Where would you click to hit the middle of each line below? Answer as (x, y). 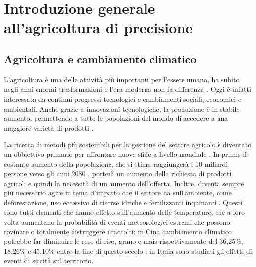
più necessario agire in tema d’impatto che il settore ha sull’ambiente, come (118, 193)
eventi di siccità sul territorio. (49, 260)
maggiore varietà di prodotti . (49, 128)
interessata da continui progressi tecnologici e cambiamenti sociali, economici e (123, 98)
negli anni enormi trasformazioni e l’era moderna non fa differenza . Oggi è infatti (128, 89)
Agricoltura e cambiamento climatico (100, 58)
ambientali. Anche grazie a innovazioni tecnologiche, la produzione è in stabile (122, 108)
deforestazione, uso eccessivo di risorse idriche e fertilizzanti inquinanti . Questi (123, 202)
